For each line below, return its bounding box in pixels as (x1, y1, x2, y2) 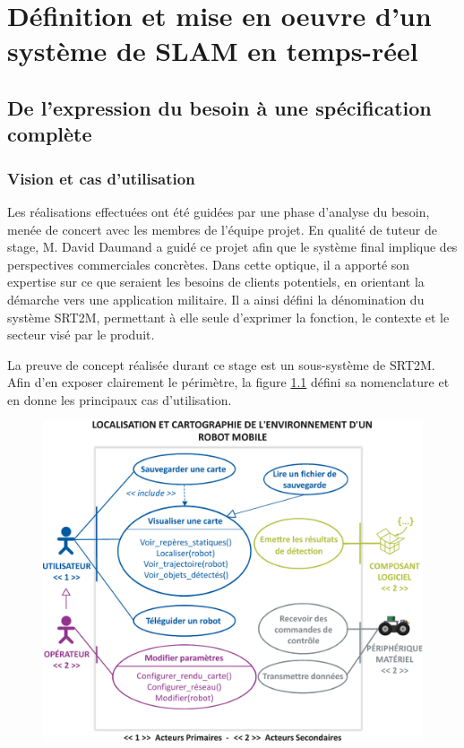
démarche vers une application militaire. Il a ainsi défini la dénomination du (7, 289, 425, 308)
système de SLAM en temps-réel (7, 32, 418, 69)
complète (7, 120, 92, 148)
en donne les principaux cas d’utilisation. (7, 390, 232, 408)
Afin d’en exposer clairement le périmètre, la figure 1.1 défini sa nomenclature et (7, 373, 450, 391)
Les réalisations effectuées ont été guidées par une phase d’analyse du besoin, (7, 202, 430, 220)
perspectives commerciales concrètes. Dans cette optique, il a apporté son (7, 254, 410, 273)
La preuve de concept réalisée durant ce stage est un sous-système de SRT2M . (7, 355, 435, 374)
